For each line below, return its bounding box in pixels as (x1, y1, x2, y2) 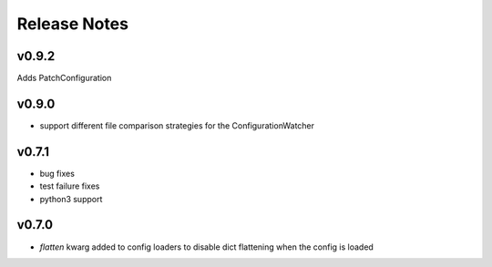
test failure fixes (39, 180, 100, 191)
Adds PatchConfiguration (16, 73, 112, 84)
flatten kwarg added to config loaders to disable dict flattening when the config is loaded (39, 241, 374, 252)
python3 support (39, 193, 103, 204)
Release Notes (16, 14, 129, 34)
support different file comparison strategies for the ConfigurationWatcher (39, 119, 314, 131)
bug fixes (39, 168, 75, 179)
